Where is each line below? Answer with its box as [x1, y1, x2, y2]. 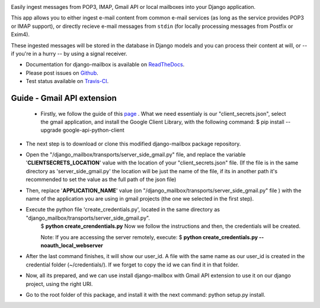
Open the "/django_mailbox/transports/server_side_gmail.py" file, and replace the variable [25, 151, 246, 158]
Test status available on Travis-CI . [25, 78, 109, 85]
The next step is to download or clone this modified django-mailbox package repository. [25, 140, 241, 147]
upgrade [40, 126, 62, 134]
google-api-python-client [62, 126, 124, 134]
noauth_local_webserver [40, 242, 104, 249]
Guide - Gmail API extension [11, 93, 117, 103]
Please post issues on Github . [25, 69, 98, 77]
